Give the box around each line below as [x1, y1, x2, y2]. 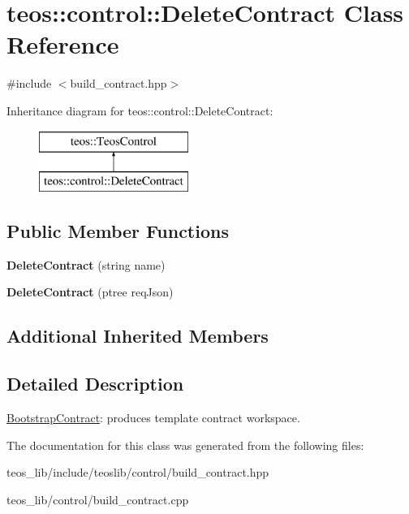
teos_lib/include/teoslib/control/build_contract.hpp [6, 464, 269, 481]
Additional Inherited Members [6, 323, 269, 348]
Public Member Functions [6, 218, 229, 244]
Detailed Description [6, 371, 184, 396]
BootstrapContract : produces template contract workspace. [6, 409, 300, 426]
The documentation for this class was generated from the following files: [6, 436, 364, 453]
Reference [6, 28, 119, 61]
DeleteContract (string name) [6, 256, 166, 273]
